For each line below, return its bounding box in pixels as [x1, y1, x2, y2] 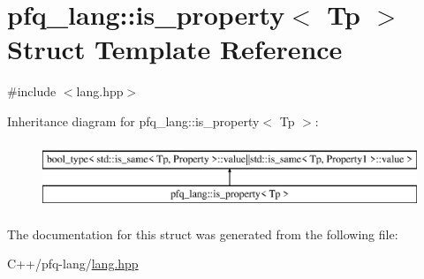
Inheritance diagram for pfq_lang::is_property [7, 111, 260, 130]
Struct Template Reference [7, 31, 343, 67]
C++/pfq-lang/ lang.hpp [7, 254, 139, 273]
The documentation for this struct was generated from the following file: [7, 224, 398, 243]
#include [7, 82, 57, 101]
